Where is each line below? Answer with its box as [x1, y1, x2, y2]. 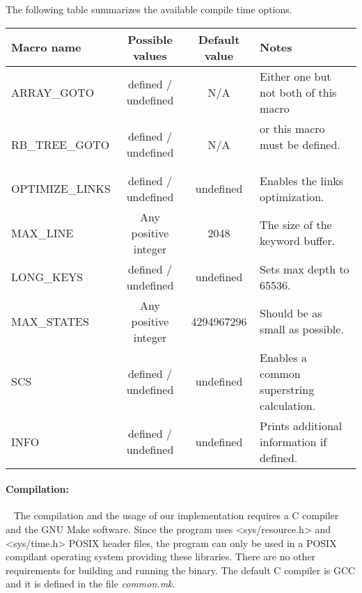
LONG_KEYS [11, 269, 84, 285]
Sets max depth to [260, 260, 349, 277]
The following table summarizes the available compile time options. [6, 2, 292, 16]
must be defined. [260, 136, 340, 152]
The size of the [260, 216, 332, 233]
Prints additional [260, 417, 343, 434]
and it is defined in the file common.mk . [6, 576, 175, 591]
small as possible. [260, 321, 344, 338]
